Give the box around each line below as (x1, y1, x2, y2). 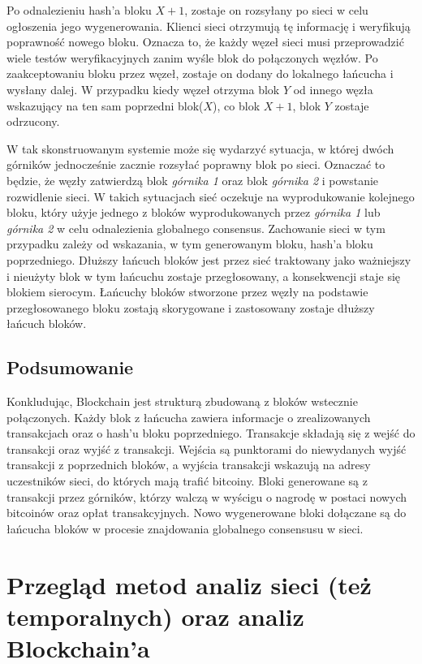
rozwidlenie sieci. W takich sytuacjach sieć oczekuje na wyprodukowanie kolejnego (6, 188, 415, 205)
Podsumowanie (6, 355, 134, 380)
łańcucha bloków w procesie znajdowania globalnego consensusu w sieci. (6, 520, 364, 537)
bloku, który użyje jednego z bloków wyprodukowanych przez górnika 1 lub (6, 204, 381, 221)
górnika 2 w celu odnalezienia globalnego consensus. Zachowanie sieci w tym (6, 219, 385, 236)
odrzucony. (6, 113, 60, 130)
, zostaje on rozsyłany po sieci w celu (184, 2, 368, 18)
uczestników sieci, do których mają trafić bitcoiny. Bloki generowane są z (6, 472, 368, 489)
